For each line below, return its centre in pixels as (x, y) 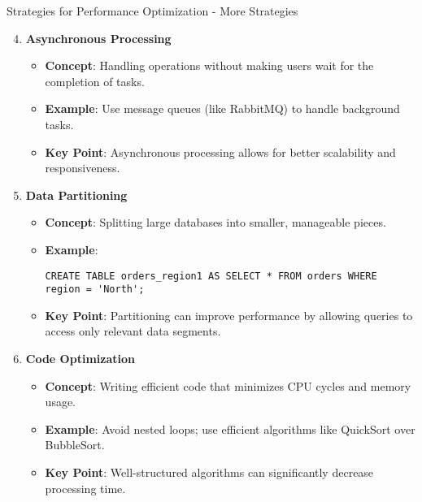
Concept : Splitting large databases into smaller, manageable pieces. (215, 222)
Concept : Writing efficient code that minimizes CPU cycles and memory (228, 385)
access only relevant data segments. (133, 331)
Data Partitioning (76, 195)
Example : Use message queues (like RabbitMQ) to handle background (222, 108)
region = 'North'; (95, 290)
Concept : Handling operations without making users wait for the (209, 65)
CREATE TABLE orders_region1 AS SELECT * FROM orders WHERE (211, 276)
